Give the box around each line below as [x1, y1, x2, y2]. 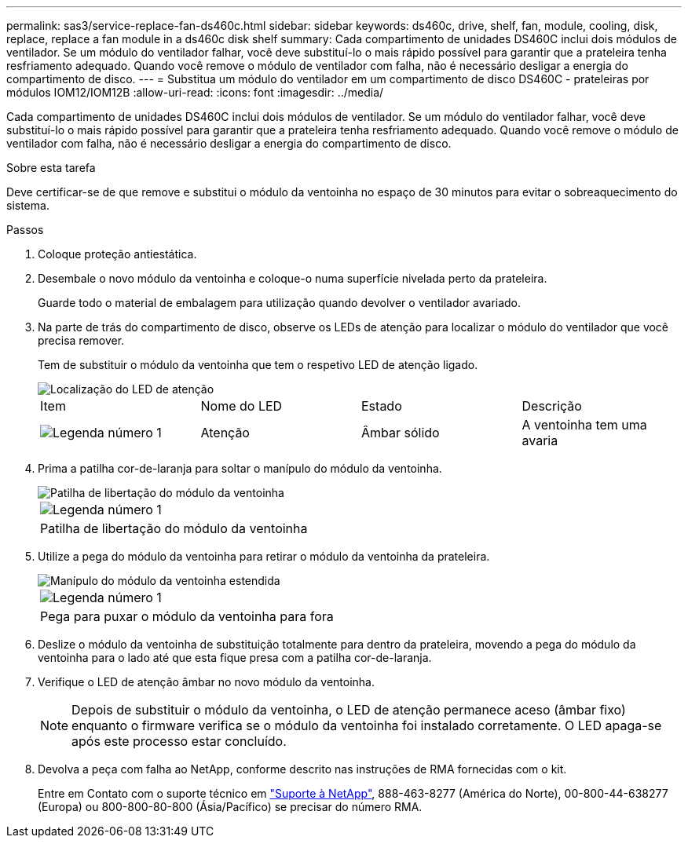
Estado [361, 398, 402, 414]
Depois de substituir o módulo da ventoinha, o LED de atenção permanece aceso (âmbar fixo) [71, 702, 626, 718]
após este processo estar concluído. [71, 733, 287, 749]
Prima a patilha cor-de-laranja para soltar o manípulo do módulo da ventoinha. [38, 462, 442, 475]
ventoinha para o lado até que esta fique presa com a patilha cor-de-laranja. [38, 651, 432, 664]
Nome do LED [200, 398, 283, 414]
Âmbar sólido [361, 425, 440, 440]
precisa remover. [38, 334, 125, 347]
